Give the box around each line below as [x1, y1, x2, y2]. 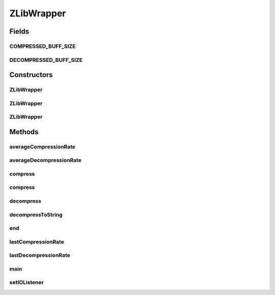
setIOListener [9, 279, 44, 286]
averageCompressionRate [9, 143, 76, 150]
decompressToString [9, 211, 63, 218]
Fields [9, 27, 30, 36]
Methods [9, 128, 39, 136]
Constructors [9, 70, 53, 79]
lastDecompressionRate [9, 252, 71, 259]
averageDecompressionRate [9, 157, 81, 164]
